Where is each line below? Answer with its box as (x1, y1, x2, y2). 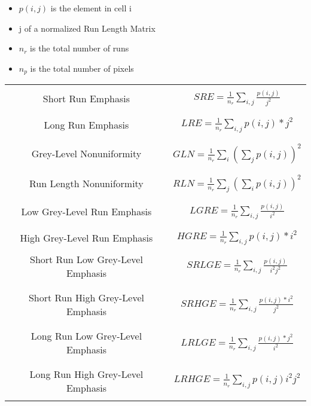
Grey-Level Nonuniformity (31, 146, 142, 160)
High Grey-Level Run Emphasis (20, 230, 153, 245)
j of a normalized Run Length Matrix (19, 22, 155, 34)
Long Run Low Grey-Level (31, 329, 142, 343)
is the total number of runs (30, 42, 129, 54)
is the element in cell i (50, 2, 132, 14)
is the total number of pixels (30, 62, 134, 74)
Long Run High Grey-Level (29, 367, 144, 381)
